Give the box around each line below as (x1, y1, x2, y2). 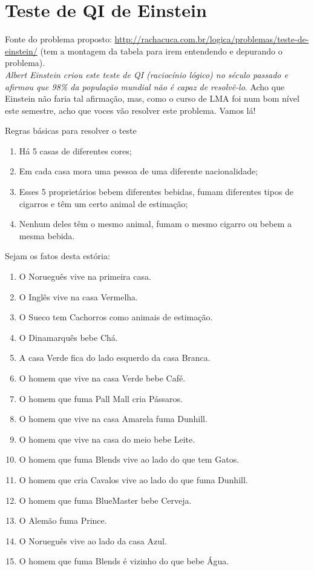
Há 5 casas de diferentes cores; (19, 144, 132, 157)
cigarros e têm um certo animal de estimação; (19, 197, 188, 210)
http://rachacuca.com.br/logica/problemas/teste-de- (114, 33, 309, 45)
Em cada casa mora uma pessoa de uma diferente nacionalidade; (19, 165, 258, 177)
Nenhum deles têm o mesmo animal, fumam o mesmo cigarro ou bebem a (19, 217, 292, 230)
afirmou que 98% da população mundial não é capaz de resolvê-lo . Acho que (5, 80, 285, 93)
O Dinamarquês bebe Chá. (19, 331, 118, 343)
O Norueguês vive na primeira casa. (19, 270, 151, 283)
